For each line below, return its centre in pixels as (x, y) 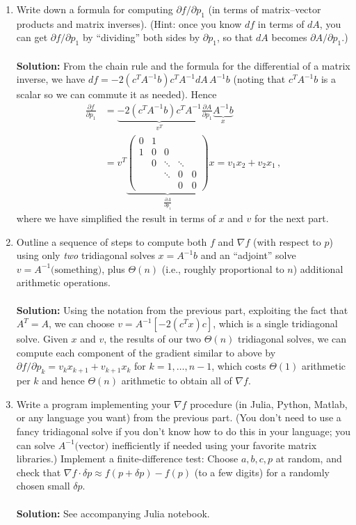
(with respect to (287, 241)
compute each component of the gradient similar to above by (146, 352)
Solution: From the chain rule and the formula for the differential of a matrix (183, 65)
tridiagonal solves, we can (292, 339)
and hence (63, 381)
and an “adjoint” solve (248, 255)
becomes (289, 37)
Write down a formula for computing (95, 9)
